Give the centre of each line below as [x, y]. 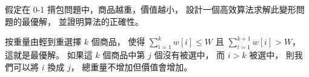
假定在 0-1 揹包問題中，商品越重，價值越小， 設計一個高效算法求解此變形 [151, 9]
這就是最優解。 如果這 [49, 54]
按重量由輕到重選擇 [43, 42]
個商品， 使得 [118, 42]
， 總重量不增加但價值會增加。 [131, 66]
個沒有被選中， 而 [190, 54]
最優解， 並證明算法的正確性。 [82, 21]
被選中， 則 [272, 54]
